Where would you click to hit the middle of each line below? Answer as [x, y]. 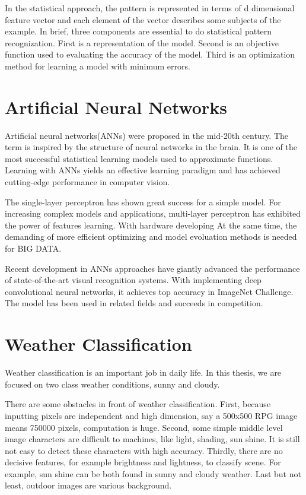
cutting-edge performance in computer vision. [87, 182]
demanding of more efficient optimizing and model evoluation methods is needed [151, 237]
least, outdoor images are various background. [88, 485]
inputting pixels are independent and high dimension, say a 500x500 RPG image [151, 415]
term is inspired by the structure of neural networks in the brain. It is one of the [151, 147]
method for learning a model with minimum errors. [98, 66]
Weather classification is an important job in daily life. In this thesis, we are [143, 372]
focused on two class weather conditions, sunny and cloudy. [112, 384]
